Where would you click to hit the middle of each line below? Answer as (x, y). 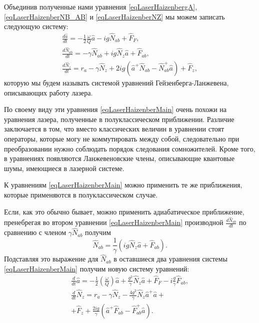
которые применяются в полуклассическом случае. (81, 194)
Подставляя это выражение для (51, 259)
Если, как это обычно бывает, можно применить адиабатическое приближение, (124, 211)
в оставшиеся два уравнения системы (170, 259)
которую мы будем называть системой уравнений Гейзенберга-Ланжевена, (116, 83)
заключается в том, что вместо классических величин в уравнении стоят (114, 129)
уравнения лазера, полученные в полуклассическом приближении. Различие (119, 119)
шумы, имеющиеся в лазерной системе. (64, 168)
